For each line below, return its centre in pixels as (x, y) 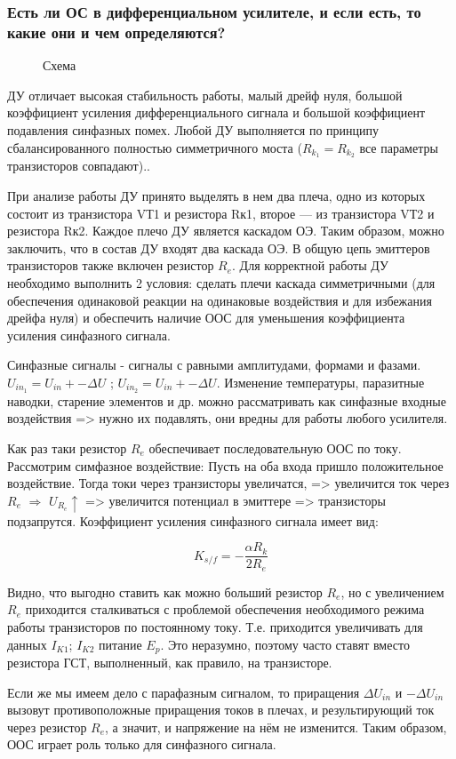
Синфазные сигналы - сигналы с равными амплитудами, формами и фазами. (214, 365)
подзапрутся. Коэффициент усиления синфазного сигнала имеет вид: (193, 520)
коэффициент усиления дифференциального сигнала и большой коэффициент (216, 112)
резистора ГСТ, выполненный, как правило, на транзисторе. (170, 662)
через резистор (47, 727)
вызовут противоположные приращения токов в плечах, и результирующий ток (221, 710)
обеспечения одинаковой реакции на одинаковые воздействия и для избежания (220, 300)
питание (120, 644)
